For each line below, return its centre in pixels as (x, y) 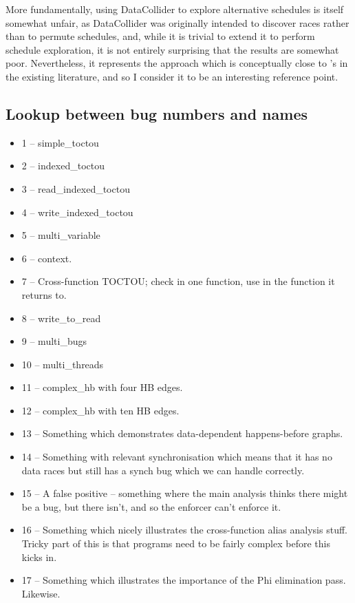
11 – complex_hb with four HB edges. (102, 387)
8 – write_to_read (61, 318)
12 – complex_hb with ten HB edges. (100, 410)
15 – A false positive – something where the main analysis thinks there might (185, 493)
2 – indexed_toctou (63, 166)
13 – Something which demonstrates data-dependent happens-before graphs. (182, 433)
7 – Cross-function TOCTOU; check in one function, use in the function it (178, 281)
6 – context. (47, 258)
